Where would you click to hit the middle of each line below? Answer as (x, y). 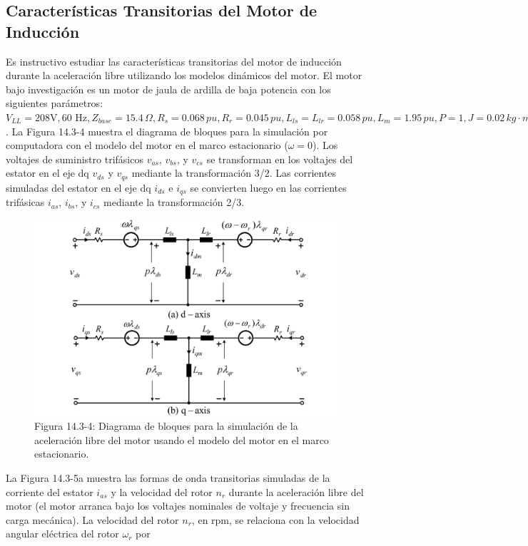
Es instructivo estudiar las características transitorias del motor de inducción (174, 61)
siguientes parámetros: (55, 103)
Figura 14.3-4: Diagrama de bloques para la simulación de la (166, 426)
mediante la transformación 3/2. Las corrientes (234, 173)
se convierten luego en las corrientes (268, 187)
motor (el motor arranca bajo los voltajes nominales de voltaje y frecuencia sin (178, 506)
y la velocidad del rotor (162, 491)
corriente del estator (50, 491)
